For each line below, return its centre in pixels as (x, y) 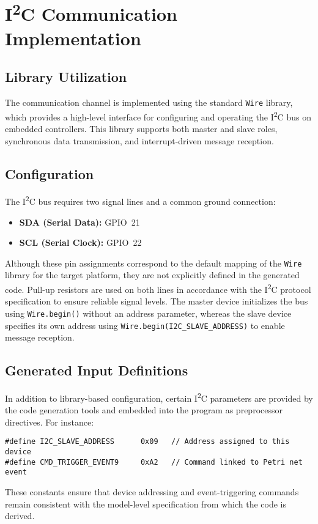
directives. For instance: (50, 422)
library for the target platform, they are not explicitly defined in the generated (152, 275)
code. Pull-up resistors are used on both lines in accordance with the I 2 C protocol (158, 288)
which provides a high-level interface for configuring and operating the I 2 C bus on (158, 116)
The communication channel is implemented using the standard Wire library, (149, 102)
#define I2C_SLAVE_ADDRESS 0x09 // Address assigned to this (147, 442)
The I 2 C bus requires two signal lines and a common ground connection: (140, 201)
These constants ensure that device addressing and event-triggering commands (152, 492)
